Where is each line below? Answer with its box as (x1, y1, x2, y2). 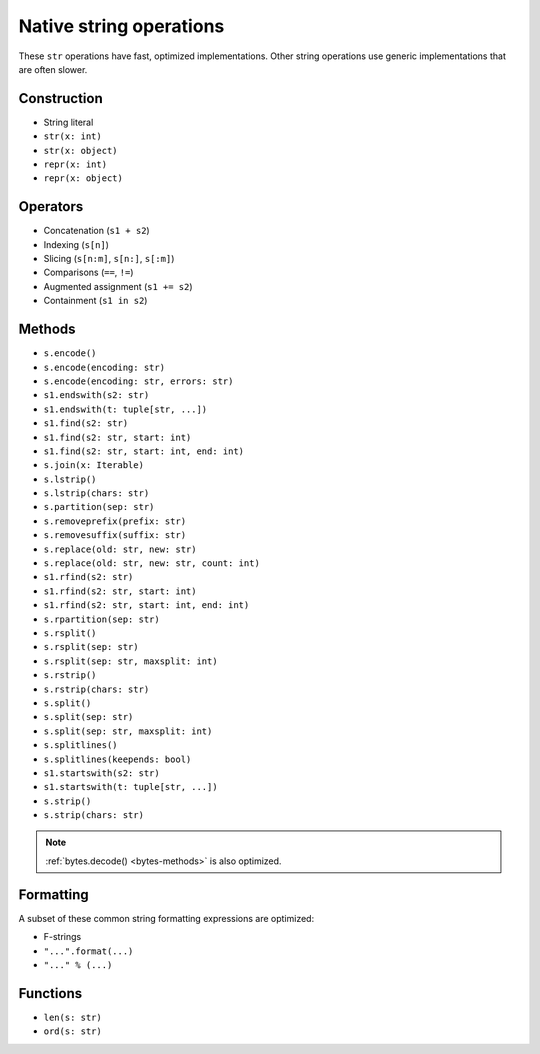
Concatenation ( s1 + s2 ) (43, 225, 150, 237)
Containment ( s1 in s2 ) (43, 295, 148, 307)
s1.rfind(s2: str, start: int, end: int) (43, 600, 250, 611)
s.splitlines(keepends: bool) (43, 753, 192, 765)
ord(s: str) (43, 1026, 102, 1037)
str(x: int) (43, 131, 102, 142)
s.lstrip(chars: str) (43, 488, 150, 499)
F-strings (43, 931, 82, 943)
